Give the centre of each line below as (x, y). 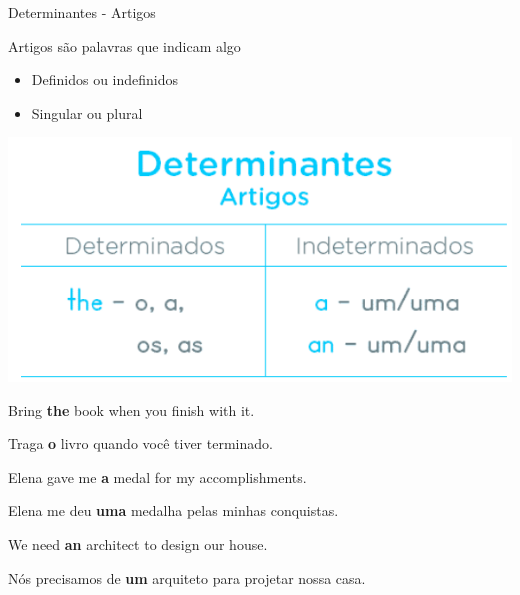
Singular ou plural (87, 112)
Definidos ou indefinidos (105, 79)
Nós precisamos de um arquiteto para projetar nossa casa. (187, 577)
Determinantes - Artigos (82, 12)
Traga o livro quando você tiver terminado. (140, 443)
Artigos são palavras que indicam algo (124, 45)
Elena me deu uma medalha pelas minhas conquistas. (173, 510)
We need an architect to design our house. (138, 543)
